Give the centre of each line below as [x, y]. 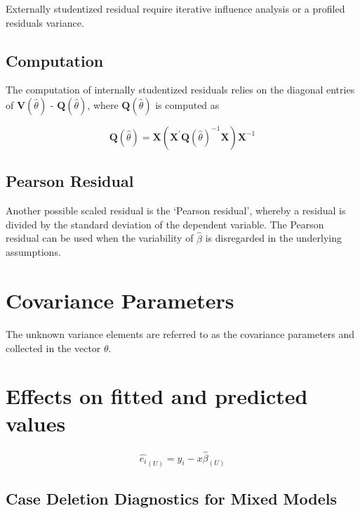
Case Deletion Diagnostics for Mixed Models [172, 499]
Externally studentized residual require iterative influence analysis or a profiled [175, 8]
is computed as [187, 104]
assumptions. [33, 252]
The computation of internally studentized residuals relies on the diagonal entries [180, 90]
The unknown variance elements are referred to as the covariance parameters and [180, 333]
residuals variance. [45, 22]
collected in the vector [53, 348]
